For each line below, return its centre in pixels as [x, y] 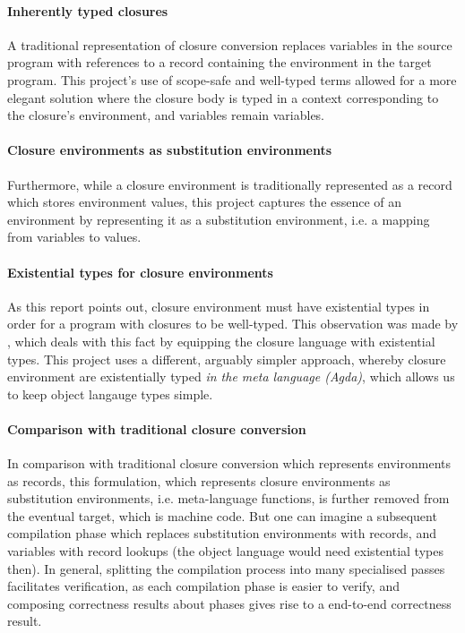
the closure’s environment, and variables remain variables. [166, 115]
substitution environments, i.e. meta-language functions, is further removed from [228, 498]
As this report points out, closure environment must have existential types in [219, 306]
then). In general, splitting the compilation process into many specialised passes [226, 568]
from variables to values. [74, 237]
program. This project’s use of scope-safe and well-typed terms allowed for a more [232, 79]
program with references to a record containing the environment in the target [220, 62]
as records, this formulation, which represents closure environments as [199, 480]
